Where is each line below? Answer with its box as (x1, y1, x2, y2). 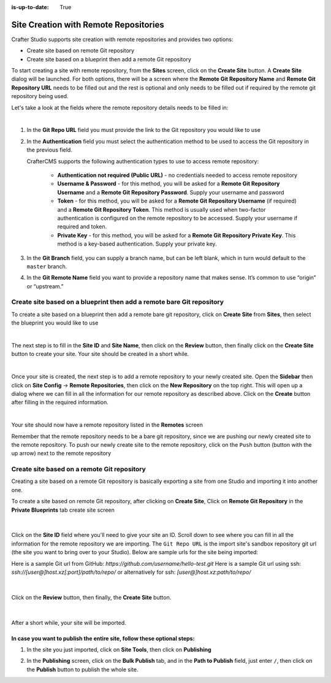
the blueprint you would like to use (11, 319, 99, 326)
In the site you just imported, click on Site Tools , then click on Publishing (26, 646, 211, 653)
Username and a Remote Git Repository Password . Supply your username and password (57, 188, 284, 196)
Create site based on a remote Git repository (11, 465, 146, 474)
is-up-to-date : (11, 4, 49, 10)
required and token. (57, 223, 107, 230)
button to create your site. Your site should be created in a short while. (11, 350, 189, 358)
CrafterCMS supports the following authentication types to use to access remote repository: (26, 157, 259, 165)
